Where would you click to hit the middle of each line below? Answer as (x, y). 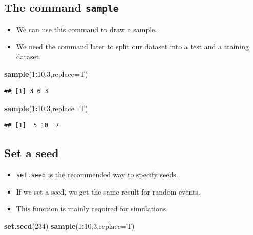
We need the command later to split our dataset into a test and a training (132, 46)
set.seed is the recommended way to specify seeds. (97, 174)
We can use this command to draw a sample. (87, 29)
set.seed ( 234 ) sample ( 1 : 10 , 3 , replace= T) (69, 226)
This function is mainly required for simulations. (92, 209)
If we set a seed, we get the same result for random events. (108, 191)
